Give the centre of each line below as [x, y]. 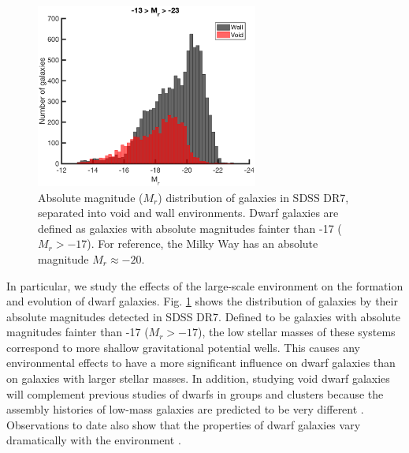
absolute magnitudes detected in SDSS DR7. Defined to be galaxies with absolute [204, 316]
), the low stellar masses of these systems [296, 332]
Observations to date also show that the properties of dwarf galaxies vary [184, 424]
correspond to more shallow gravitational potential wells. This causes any [183, 347]
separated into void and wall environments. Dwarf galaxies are [188, 213]
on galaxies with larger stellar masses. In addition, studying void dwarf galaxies [198, 378]
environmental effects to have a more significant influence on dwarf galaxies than [201, 363]
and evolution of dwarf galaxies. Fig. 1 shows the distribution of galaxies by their [202, 301]
